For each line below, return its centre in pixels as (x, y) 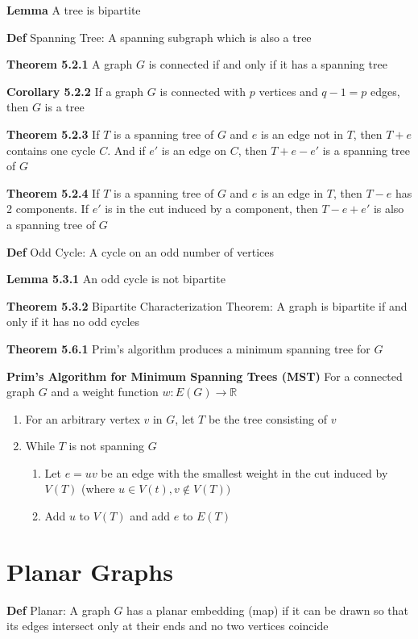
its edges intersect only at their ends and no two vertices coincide (168, 626)
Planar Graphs (90, 571)
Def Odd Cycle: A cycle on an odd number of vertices (140, 251)
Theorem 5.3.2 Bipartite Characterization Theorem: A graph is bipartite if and (207, 305)
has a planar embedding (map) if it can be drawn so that (267, 610)
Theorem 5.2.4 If (53, 192)
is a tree (64, 107)
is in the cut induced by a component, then (211, 209)
